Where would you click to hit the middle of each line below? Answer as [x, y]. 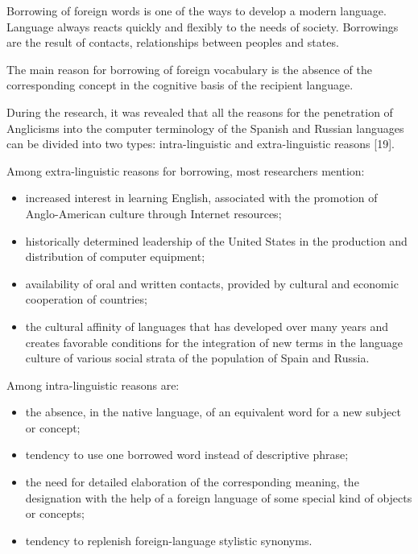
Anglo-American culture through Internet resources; [153, 213]
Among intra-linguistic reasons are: [93, 384]
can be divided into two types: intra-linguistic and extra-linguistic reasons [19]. [201, 144]
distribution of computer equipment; [115, 256]
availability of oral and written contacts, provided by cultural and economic [212, 283]
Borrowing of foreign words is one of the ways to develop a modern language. [197, 10]
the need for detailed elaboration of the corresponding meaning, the [192, 482]
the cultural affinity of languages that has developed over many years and [207, 326]
